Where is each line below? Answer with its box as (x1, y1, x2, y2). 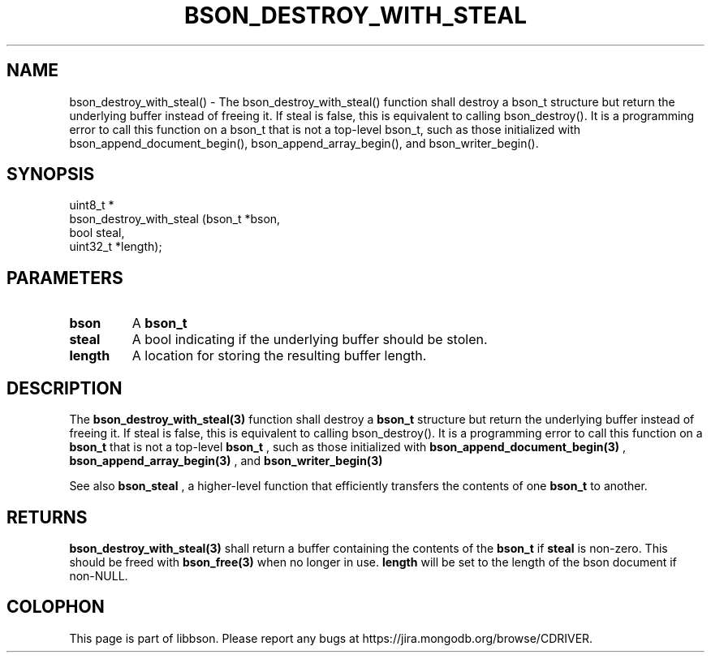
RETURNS (6, 506, 88, 528)
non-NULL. (69, 568, 128, 583)
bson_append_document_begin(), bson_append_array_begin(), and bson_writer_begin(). (69, 136, 539, 150)
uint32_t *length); (69, 239, 162, 254)
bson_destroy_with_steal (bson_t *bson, (69, 212, 281, 226)
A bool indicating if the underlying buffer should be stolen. (131, 331, 488, 348)
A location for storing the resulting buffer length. (131, 347, 427, 364)
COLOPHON (6, 597, 105, 618)
